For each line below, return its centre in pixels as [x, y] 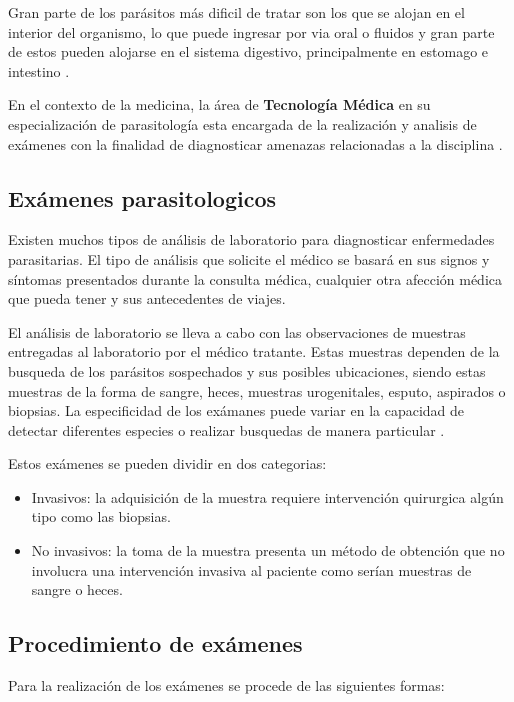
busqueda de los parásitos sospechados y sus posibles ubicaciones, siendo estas [247, 370]
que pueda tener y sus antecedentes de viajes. [147, 298]
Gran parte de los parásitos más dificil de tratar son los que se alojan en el [236, 12]
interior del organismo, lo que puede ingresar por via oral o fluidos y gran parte [251, 31]
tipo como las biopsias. [101, 516]
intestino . [39, 70]
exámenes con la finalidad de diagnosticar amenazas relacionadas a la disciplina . [255, 143]
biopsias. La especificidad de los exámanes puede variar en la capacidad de [236, 410]
